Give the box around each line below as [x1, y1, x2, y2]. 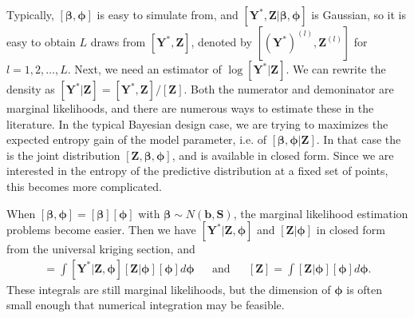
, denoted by [191, 34, 252, 50]
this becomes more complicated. [6, 177, 162, 194]
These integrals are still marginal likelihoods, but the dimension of [6, 280, 331, 297]
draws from [90, 34, 146, 50]
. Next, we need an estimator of [67, 61, 222, 77]
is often [346, 280, 383, 297]
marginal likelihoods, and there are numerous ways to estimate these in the [6, 100, 374, 116]
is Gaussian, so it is [311, 6, 407, 22]
